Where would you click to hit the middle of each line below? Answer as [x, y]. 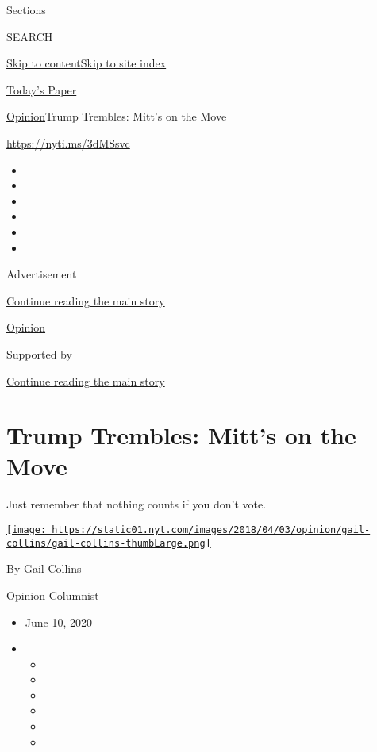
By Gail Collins [44, 568]
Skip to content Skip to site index [87, 63]
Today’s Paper [42, 89]
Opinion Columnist [53, 595]
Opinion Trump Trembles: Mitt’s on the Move [117, 116]
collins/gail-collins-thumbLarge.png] [109, 543]
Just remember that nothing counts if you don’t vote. [137, 504]
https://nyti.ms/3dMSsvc [68, 142]
